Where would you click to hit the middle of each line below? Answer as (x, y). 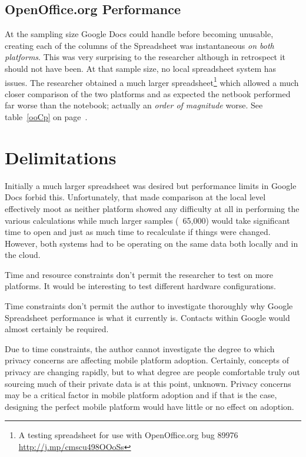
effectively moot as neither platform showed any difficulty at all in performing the (152, 208)
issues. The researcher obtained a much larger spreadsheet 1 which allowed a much (152, 81)
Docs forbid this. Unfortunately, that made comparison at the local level (135, 197)
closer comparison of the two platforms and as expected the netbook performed (148, 93)
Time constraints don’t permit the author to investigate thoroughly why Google (149, 306)
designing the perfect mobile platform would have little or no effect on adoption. (149, 406)
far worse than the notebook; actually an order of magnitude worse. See (134, 105)
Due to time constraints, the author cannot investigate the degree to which (140, 348)
